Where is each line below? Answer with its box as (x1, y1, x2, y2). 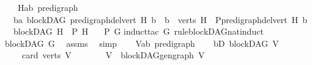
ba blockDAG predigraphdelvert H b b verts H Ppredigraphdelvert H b (13, 13, 308, 26)
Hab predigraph (17, 1, 78, 13)
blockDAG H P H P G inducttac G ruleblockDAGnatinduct (13, 25, 264, 38)
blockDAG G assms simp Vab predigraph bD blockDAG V (4, 36, 279, 49)
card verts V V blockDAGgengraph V (21, 49, 205, 61)
